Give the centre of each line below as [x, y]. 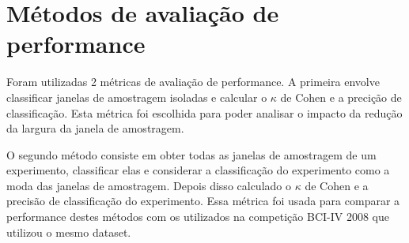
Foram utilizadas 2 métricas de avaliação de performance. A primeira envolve [193, 82]
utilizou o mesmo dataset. [69, 232]
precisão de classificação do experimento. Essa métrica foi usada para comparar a [203, 201]
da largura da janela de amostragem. [95, 128]
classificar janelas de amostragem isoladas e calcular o [137, 97]
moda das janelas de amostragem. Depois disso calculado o [149, 185]
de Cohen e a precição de [341, 97]
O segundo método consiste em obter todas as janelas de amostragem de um [191, 154]
